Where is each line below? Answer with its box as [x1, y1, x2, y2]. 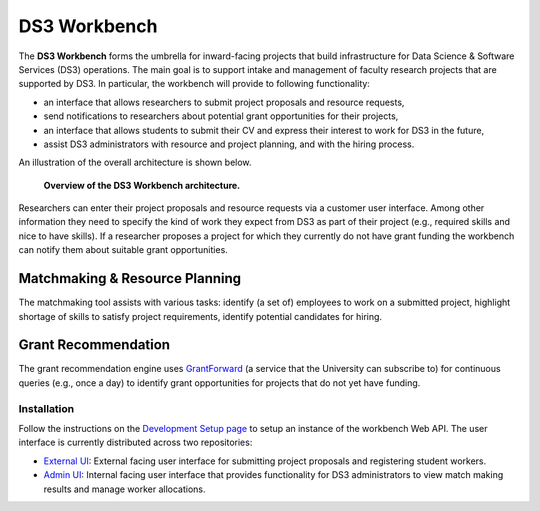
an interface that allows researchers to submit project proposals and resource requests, [43, 96, 405, 108]
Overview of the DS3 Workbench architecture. [43, 179, 241, 191]
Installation [18, 401, 75, 415]
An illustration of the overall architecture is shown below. [18, 156, 252, 169]
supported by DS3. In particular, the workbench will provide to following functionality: [18, 78, 370, 90]
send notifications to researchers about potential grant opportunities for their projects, [43, 110, 399, 122]
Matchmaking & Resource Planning [18, 270, 242, 287]
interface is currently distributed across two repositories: [18, 436, 253, 449]
